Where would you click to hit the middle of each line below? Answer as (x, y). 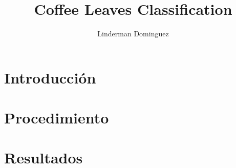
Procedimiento (57, 118)
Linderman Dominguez (133, 34)
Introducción (50, 77)
